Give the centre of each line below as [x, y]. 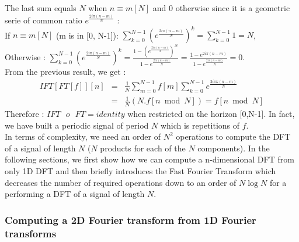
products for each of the [143, 148]
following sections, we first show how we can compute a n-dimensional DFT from [149, 159]
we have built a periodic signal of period [77, 125]
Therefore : [25, 114]
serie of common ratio [44, 20]
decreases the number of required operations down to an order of [121, 182]
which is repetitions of [200, 125]
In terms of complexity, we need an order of [83, 136]
